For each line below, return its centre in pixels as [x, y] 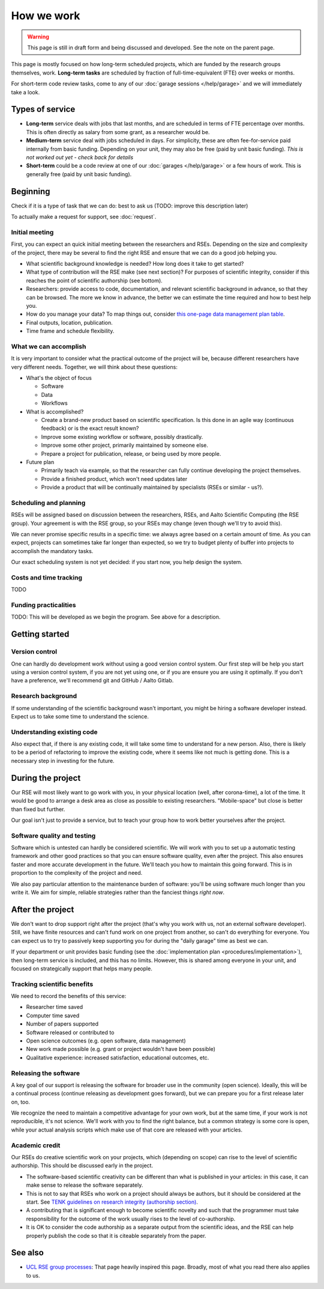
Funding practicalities [43, 605]
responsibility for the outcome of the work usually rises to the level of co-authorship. [131, 1219]
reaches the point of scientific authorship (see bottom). [94, 280]
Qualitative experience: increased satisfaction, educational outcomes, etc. [118, 1058]
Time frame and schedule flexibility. [70, 331]
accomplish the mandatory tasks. [52, 551]
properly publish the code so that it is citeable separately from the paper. [116, 1235]
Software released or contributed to [70, 1032]
